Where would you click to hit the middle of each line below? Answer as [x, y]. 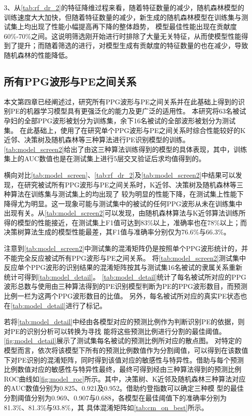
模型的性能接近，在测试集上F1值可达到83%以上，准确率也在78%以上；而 [132, 222]
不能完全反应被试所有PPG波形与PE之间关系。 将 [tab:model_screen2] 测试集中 [125, 258]
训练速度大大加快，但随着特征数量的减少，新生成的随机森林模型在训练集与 [123, 17]
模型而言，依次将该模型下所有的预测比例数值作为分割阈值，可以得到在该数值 [126, 350]
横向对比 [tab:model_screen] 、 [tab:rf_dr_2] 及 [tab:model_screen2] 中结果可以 [120, 175]
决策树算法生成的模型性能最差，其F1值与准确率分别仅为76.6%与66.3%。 [117, 232]
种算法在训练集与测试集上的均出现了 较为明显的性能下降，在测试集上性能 [120, 194]
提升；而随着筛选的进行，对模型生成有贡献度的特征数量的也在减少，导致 [133, 45]
